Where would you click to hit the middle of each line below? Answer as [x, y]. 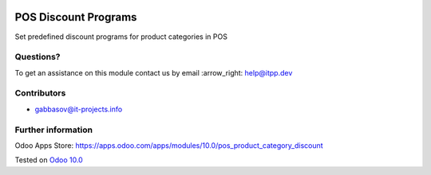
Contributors [40, 93]
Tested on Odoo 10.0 [49, 160]
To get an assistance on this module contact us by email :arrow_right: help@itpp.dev [154, 72]
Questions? [38, 57]
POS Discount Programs [76, 17]
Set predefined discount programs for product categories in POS [121, 37]
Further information [54, 130]
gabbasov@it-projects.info [79, 109]
